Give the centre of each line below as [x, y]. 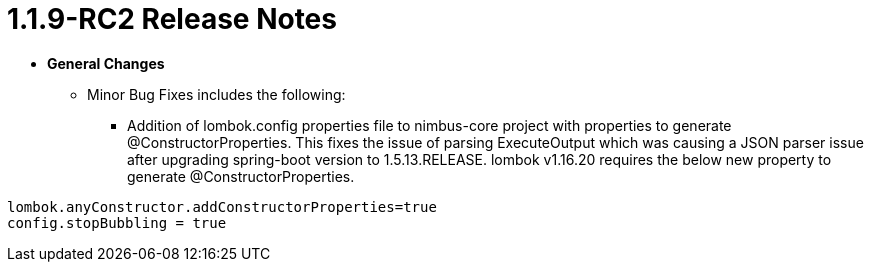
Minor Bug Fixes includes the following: [216, 94]
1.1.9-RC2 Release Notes [172, 19]
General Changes [106, 63]
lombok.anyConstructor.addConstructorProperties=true [222, 206]
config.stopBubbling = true [117, 222]
